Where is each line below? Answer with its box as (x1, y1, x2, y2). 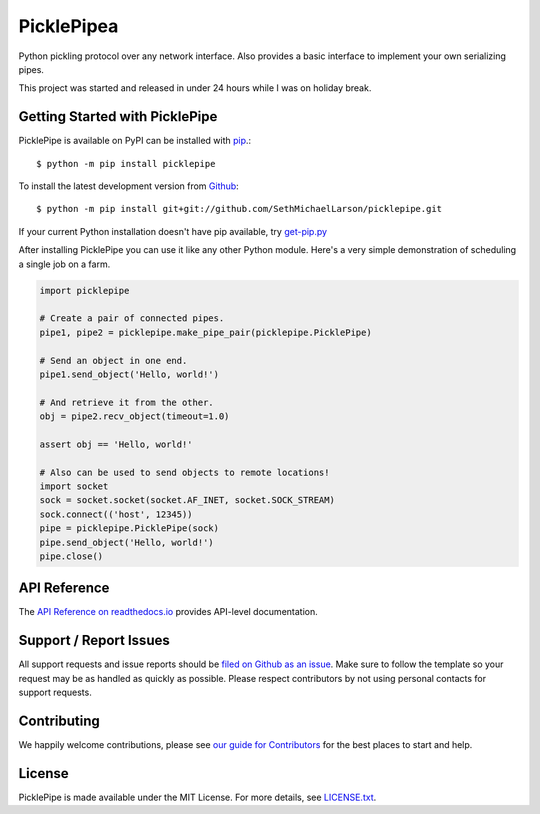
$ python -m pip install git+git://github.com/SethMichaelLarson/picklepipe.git (36, 203, 443, 215)
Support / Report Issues (18, 632, 170, 649)
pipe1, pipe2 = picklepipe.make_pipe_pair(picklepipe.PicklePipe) (39, 326, 372, 338)
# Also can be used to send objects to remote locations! (39, 466, 330, 478)
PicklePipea (18, 15, 119, 37)
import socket (39, 481, 109, 492)
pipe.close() (39, 550, 104, 562)
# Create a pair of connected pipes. (39, 313, 225, 324)
